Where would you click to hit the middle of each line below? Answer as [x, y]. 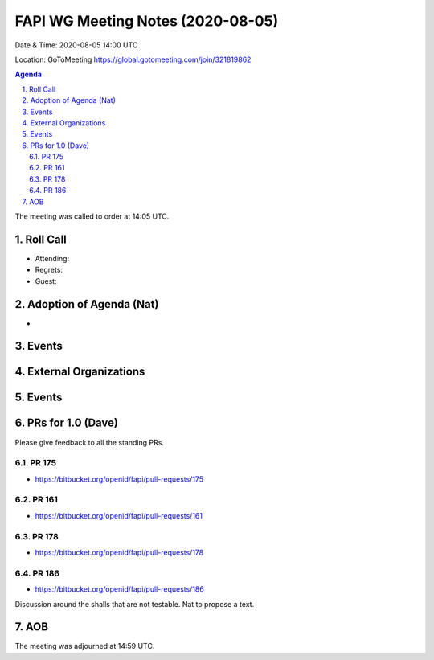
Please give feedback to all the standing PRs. [90, 442]
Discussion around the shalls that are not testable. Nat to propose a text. [135, 604]
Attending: [52, 258]
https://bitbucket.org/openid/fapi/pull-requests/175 [119, 479]
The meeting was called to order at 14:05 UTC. [92, 216]
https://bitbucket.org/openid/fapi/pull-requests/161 [119, 515]
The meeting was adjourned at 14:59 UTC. [85, 646]
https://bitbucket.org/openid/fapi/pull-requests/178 [119, 552]
